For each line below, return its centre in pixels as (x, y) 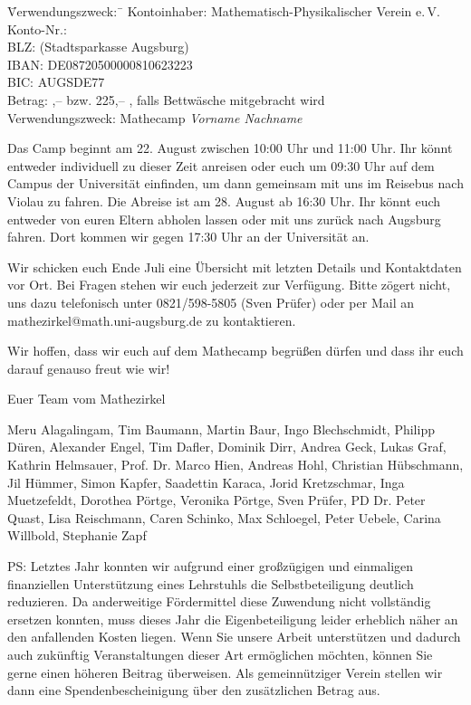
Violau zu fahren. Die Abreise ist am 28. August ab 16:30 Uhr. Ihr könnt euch (224, 200)
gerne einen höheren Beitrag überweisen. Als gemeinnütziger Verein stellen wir (225, 672)
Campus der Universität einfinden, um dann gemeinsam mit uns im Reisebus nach (235, 183)
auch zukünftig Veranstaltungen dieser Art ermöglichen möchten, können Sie (220, 654)
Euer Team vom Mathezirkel (87, 399)
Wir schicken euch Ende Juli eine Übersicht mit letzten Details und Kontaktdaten (235, 267)
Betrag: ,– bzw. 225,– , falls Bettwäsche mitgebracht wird (166, 99)
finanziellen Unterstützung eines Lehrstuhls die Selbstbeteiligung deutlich (211, 583)
